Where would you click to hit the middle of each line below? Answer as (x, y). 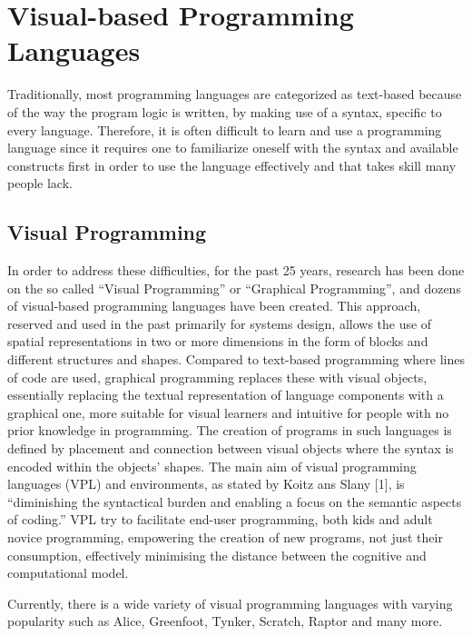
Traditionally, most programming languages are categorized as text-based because (235, 94)
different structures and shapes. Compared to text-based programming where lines (236, 359)
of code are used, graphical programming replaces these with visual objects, (217, 377)
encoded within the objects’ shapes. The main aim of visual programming (212, 466)
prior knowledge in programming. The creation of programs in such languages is (230, 430)
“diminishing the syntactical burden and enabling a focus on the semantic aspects (235, 501)
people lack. (40, 183)
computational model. (68, 573)
